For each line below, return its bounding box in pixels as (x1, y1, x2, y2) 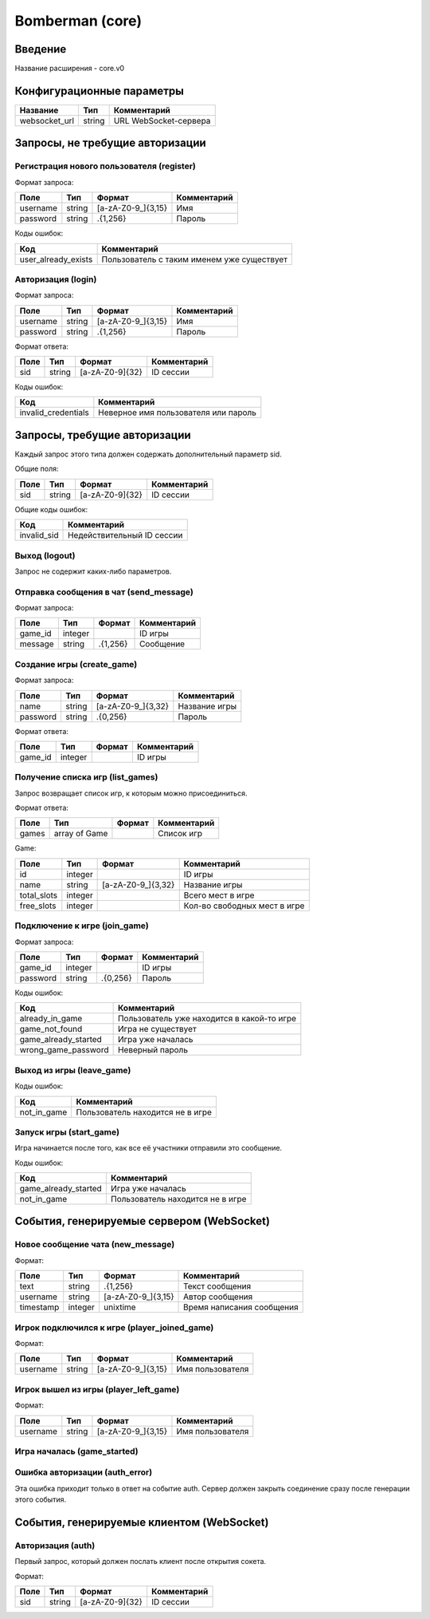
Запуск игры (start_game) (14, 1126, 119, 1137)
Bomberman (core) (14, 12, 143, 30)
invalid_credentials (19, 407, 89, 418)
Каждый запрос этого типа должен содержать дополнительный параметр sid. (14, 449, 282, 459)
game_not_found (19, 1024, 83, 1035)
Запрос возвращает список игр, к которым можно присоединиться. (14, 788, 248, 798)
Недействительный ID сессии (68, 530, 183, 541)
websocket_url (19, 115, 75, 126)
